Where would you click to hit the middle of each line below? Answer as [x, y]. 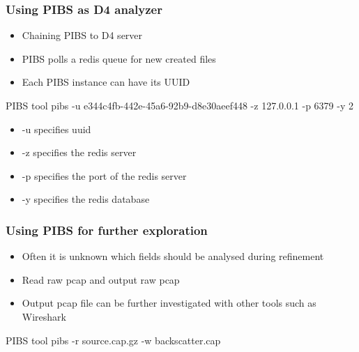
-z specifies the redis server [79, 152]
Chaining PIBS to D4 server [82, 35]
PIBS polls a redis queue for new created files [119, 58]
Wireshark [44, 316]
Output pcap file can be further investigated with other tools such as [169, 303]
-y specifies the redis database [86, 199]
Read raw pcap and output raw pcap [101, 279]
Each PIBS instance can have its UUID [106, 82]
